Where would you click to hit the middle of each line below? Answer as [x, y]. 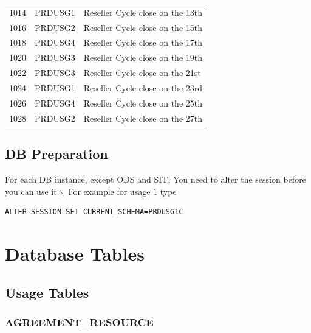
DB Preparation [56, 154]
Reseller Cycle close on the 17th [143, 42]
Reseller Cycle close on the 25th [143, 103]
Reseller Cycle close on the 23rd [143, 87]
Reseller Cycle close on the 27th [143, 118]
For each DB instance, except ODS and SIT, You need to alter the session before [155, 179]
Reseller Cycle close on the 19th [143, 58]
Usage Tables [47, 292]
